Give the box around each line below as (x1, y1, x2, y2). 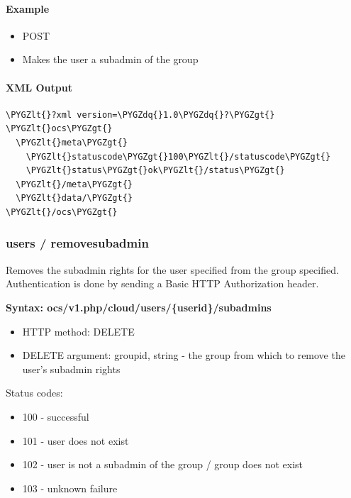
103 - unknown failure (22, 480, 118, 495)
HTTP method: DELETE (22, 323, 135, 338)
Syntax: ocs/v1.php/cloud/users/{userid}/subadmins (6, 299, 272, 314)
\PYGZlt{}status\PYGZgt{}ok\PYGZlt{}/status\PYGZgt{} (26, 165, 285, 176)
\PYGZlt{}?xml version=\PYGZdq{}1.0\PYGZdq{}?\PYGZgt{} (6, 109, 275, 120)
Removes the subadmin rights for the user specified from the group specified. (6, 262, 339, 277)
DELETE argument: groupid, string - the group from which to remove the (22, 348, 345, 363)
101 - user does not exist (22, 433, 129, 448)
